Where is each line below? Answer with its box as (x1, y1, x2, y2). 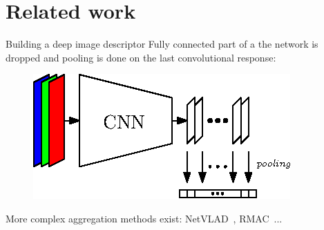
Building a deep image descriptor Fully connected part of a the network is (6, 37, 318, 51)
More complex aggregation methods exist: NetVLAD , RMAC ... (6, 211, 283, 225)
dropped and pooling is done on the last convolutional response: (6, 50, 276, 64)
